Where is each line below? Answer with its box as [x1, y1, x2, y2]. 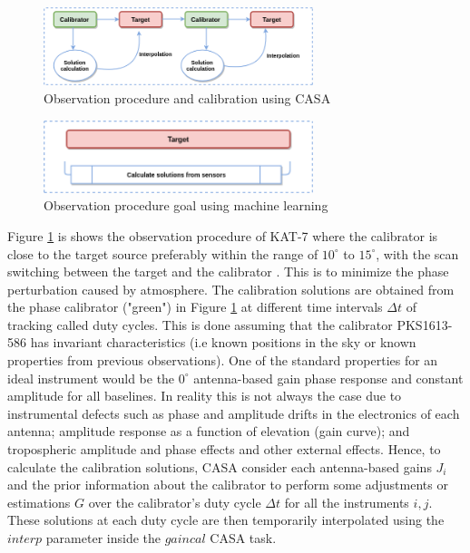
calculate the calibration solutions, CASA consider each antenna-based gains [7, 457, 432, 476]
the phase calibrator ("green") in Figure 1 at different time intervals [7, 297, 383, 316]
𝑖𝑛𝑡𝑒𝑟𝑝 [7, 533, 43, 546]
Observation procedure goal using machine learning [44, 196, 328, 215]
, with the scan [376, 244, 459, 263]
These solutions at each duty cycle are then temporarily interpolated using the [7, 510, 445, 529]
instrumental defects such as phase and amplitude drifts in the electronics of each [7, 403, 460, 422]
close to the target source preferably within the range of [7, 244, 318, 263]
